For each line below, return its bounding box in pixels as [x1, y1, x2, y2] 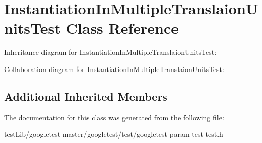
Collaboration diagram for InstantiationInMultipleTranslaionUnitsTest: [4, 63, 224, 74]
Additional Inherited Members [4, 88, 167, 104]
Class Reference [66, 18, 179, 38]
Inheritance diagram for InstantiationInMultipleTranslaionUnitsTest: [4, 47, 217, 57]
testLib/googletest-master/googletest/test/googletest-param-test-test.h [4, 129, 223, 139]
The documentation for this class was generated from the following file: [4, 112, 224, 122]
